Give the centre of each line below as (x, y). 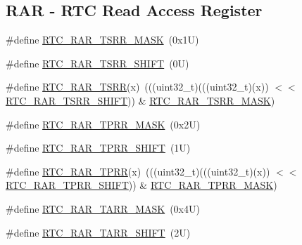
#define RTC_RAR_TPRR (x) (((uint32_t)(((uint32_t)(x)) (138, 171)
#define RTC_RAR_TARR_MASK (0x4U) (103, 208)
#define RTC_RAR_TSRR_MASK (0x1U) (102, 40)
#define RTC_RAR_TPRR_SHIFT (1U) (98, 148)
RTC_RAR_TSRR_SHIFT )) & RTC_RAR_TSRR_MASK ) (140, 100)
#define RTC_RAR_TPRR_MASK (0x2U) (103, 124)
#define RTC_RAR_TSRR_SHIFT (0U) (97, 63)
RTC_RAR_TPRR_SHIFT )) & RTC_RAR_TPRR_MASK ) (141, 185)
